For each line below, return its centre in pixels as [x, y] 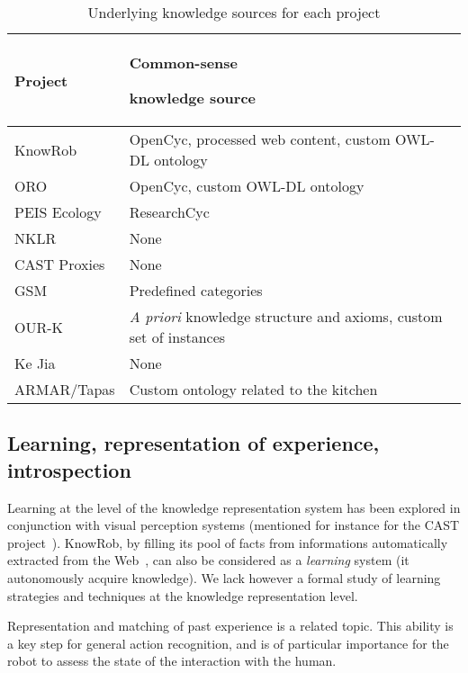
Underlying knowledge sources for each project [234, 12]
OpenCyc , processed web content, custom [260, 139]
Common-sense [183, 63]
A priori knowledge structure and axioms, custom [286, 316]
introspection [69, 469]
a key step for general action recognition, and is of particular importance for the [228, 643]
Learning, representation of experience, [193, 443]
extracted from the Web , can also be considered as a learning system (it [208, 560]
